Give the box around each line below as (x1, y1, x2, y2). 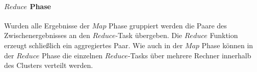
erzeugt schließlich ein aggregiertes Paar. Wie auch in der (4, 40, 183, 50)
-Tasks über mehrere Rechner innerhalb (127, 50, 251, 60)
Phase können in (201, 40, 253, 50)
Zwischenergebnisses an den (4, 30, 90, 41)
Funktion (210, 30, 238, 41)
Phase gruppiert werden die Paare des (109, 20, 227, 30)
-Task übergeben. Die (115, 30, 183, 41)
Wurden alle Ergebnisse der (4, 20, 90, 30)
